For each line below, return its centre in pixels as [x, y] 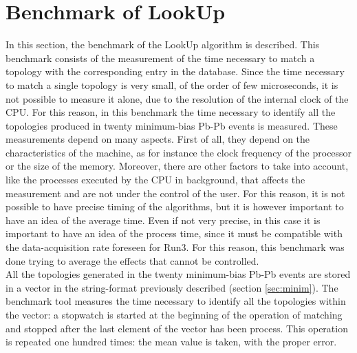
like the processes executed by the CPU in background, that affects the [155, 180]
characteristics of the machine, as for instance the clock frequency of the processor [179, 152]
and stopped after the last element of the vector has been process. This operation [177, 328]
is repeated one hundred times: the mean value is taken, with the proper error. [171, 342]
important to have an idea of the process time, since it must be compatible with [174, 233]
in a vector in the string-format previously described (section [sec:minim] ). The [172, 287]
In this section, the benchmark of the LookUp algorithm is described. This [163, 44]
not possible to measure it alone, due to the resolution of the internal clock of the [177, 98]
